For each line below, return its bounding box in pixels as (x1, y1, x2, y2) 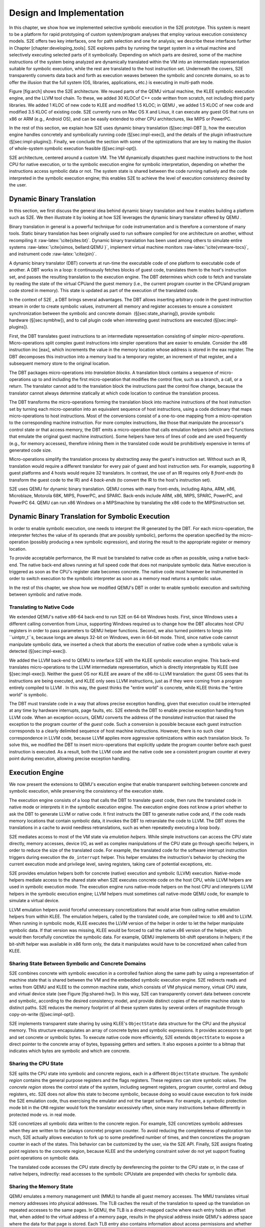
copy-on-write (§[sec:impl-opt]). (9, 1012, 75, 1017)
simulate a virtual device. (9, 898, 60, 904)
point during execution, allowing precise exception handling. (9, 756, 131, 762)
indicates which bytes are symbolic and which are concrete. (9, 1048, 131, 1054)
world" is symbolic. (9, 692, 48, 697)
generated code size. (9, 447, 52, 453)
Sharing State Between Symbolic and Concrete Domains (9, 960, 146, 967)
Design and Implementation (9, 7, 124, 18)
